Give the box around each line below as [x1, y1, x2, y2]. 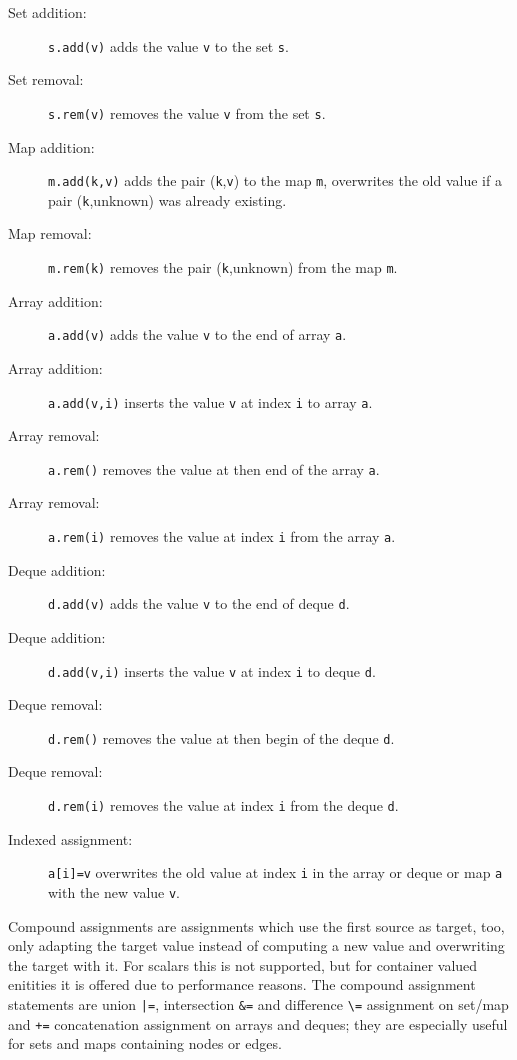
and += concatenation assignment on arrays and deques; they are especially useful [8, 1013, 508, 1034]
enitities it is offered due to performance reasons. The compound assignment [8, 974, 476, 995]
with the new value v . [48, 881, 181, 902]
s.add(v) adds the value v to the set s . [48, 35, 289, 56]
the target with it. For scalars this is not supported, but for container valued [8, 954, 478, 975]
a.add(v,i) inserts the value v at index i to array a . [48, 391, 373, 412]
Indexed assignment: [8, 828, 133, 849]
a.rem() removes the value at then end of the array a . [48, 458, 380, 479]
